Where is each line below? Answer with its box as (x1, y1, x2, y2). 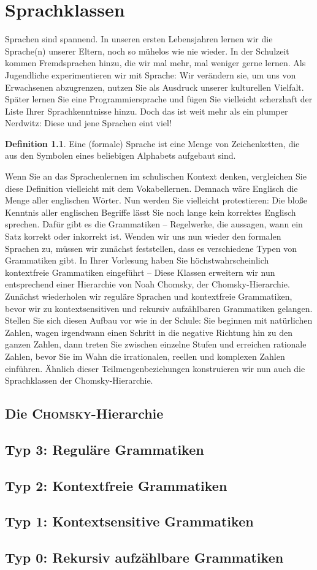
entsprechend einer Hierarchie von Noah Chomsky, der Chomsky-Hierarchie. (5, 278, 290, 291)
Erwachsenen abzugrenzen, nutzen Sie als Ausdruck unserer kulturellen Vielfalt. (5, 80, 304, 93)
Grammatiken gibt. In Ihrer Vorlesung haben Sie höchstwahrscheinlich (5, 254, 269, 267)
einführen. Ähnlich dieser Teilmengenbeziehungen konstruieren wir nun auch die (5, 362, 305, 374)
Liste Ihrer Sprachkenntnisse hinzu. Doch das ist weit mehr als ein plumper (5, 104, 288, 117)
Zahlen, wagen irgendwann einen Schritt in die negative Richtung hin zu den (5, 325, 292, 338)
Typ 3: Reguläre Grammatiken (5, 439, 204, 458)
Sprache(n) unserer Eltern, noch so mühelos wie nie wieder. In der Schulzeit (5, 44, 289, 57)
